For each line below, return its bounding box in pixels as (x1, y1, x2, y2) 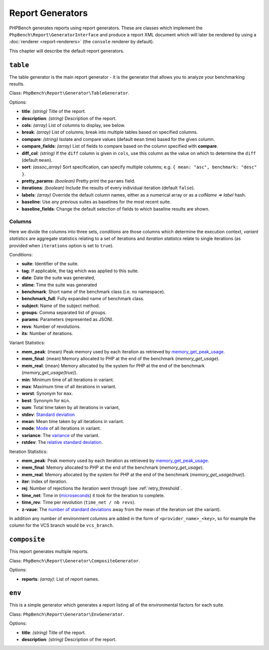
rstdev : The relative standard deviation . (21, 439, 103, 445)
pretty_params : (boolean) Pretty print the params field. (21, 178, 135, 184)
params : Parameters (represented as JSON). (21, 317, 114, 323)
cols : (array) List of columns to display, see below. (21, 122, 126, 128)
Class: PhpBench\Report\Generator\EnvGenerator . (9, 611, 125, 617)
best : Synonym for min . (21, 397, 71, 403)
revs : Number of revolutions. (21, 324, 81, 329)
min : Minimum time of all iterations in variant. (21, 376, 115, 383)
